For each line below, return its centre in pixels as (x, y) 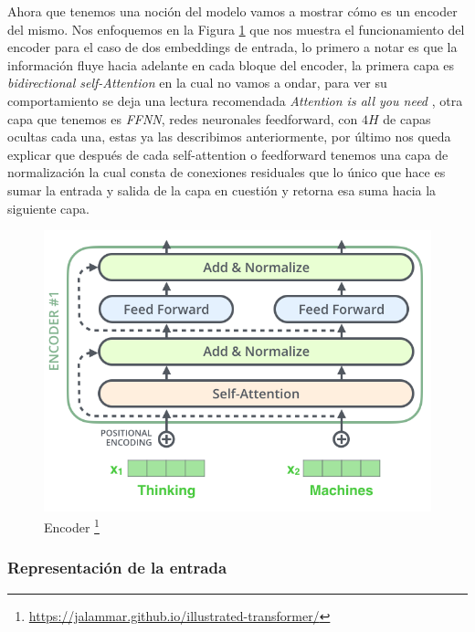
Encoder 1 (72, 526)
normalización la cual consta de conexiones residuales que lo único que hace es (227, 172)
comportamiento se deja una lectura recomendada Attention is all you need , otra (235, 100)
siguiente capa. (48, 208)
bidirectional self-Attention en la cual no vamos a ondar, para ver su (197, 83)
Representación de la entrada (117, 568)
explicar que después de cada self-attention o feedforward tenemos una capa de (228, 154)
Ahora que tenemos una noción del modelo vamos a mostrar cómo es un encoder (232, 11)
